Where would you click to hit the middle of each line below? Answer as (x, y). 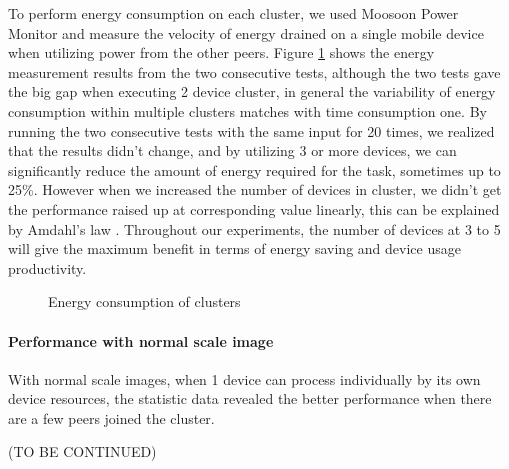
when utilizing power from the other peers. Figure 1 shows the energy (221, 52)
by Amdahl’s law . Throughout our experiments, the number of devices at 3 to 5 (254, 228)
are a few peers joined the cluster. (111, 417)
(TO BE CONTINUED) (82, 451)
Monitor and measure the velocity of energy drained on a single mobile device (246, 32)
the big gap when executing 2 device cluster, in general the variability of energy (252, 91)
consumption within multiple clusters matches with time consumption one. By (247, 110)
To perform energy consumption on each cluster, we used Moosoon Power (233, 13)
